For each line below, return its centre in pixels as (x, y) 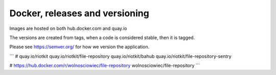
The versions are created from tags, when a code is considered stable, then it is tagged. (102, 37)
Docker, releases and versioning (79, 13)
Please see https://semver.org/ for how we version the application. (79, 47)
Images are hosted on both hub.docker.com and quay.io (68, 28)
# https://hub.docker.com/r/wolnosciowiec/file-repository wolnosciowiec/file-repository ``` (105, 65)
